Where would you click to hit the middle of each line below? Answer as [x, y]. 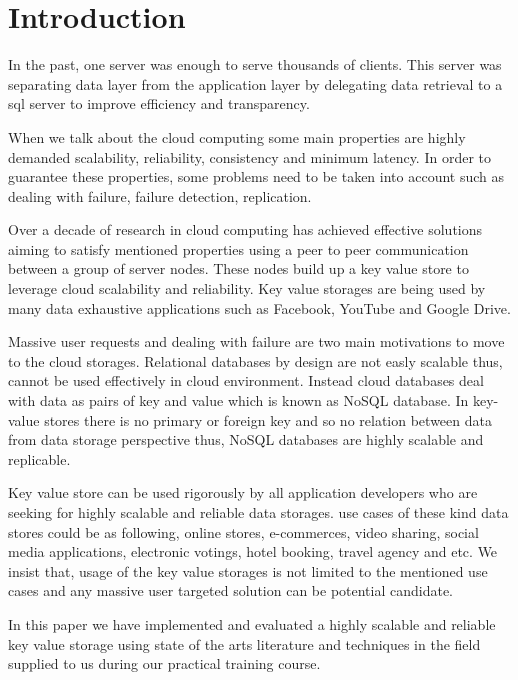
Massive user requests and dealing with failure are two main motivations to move [256, 341]
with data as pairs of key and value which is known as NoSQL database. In [238, 400]
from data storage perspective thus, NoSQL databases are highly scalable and [246, 439]
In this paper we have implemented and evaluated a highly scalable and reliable [252, 623]
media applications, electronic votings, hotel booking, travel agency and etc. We [253, 551]
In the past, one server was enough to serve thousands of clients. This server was [255, 64]
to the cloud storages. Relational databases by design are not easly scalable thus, [255, 360]
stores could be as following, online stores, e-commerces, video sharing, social [243, 531]
